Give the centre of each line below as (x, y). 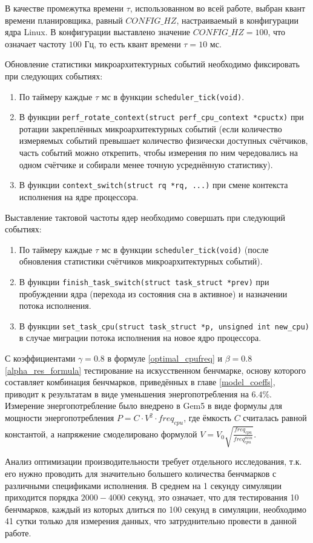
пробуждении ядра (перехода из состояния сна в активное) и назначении (153, 293)
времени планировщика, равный (64, 20)
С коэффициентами (40, 358)
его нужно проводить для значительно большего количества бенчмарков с (141, 473)
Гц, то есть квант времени (133, 43)
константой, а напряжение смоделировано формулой (101, 433)
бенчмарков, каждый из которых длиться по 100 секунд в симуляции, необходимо (156, 509)
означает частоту (36, 43)
